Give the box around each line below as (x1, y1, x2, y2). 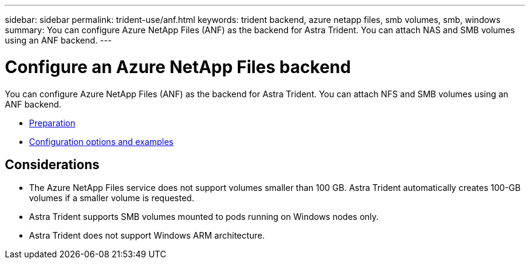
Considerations (5, 156, 100, 172)
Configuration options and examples (29, 136, 174, 147)
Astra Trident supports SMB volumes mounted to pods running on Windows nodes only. (29, 211, 379, 222)
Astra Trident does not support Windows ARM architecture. (29, 230, 265, 241)
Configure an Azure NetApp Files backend (5, 56, 351, 77)
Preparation (29, 117, 76, 128)
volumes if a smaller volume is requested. (29, 193, 194, 204)
